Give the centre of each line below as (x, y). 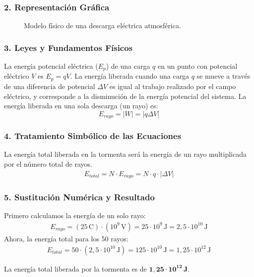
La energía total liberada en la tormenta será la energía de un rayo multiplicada (125, 154)
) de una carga (128, 66)
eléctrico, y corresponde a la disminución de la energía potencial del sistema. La (125, 96)
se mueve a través (223, 76)
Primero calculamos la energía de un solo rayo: (75, 215)
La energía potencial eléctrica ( (51, 66)
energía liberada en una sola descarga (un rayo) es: (81, 106)
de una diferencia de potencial (50, 86)
